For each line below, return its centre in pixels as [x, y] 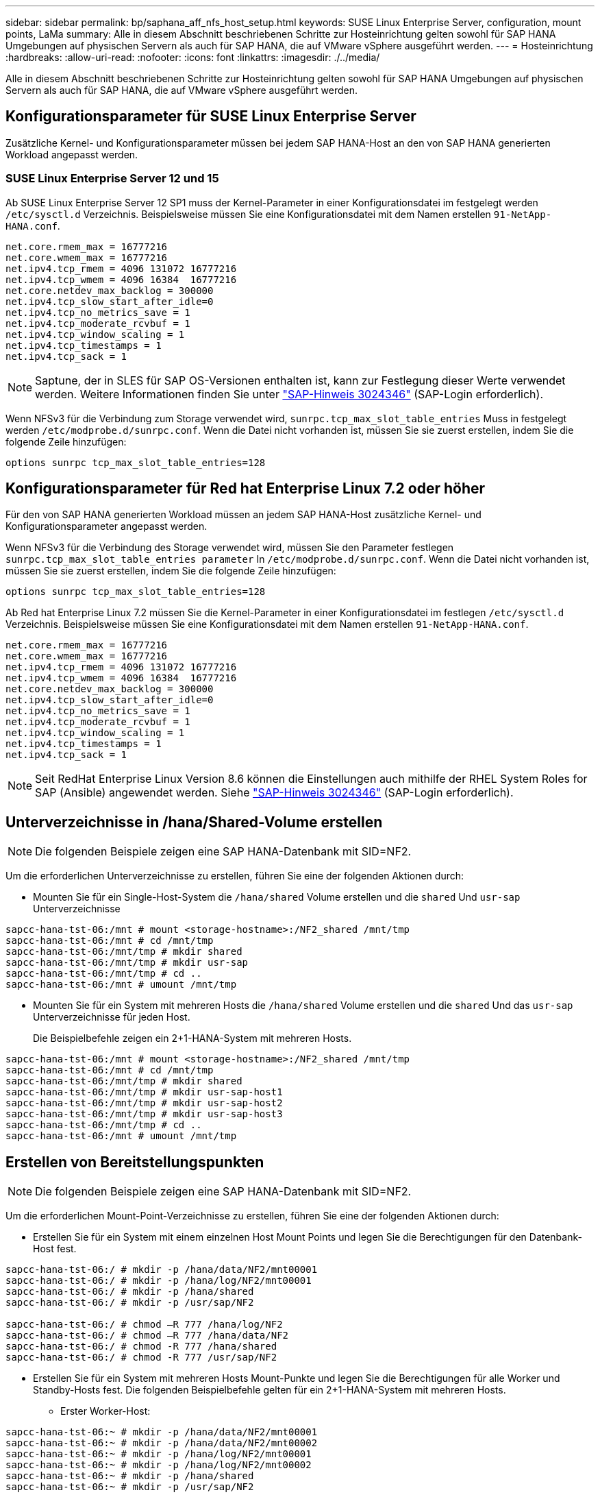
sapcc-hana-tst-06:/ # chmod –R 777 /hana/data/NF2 [147, 1336]
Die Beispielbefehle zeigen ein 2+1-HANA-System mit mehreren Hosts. [192, 1038]
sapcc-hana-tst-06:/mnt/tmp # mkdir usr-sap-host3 [144, 1114]
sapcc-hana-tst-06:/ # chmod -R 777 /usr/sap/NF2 [141, 1358]
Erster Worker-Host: [105, 1411]
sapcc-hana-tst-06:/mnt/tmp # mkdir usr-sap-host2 [144, 1103]
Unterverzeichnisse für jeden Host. [112, 1017]
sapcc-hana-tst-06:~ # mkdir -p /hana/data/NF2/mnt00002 [162, 1443]
